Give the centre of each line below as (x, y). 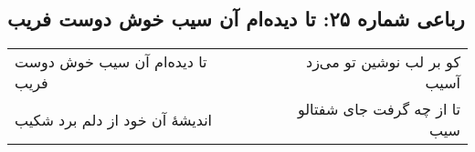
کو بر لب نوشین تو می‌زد (383, 62)
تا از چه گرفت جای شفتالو (379, 109)
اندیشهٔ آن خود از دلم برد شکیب (114, 119)
